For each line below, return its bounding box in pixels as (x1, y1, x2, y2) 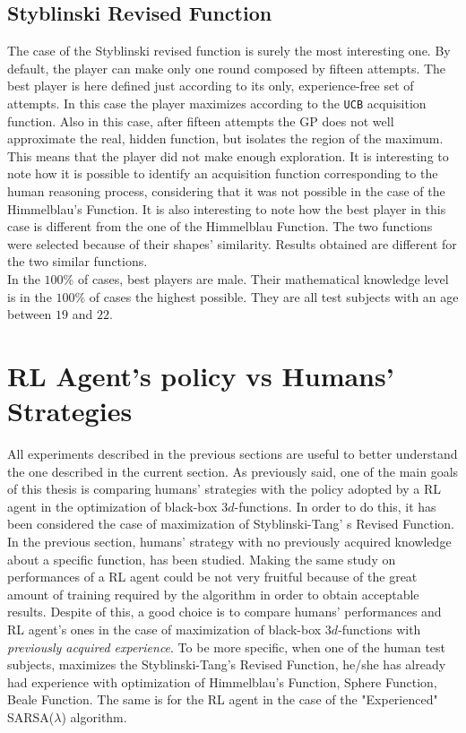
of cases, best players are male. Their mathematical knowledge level (77, 269, 449, 288)
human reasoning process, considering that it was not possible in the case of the (7, 182, 445, 201)
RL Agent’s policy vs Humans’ (7, 357, 394, 393)
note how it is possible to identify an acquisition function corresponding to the (7, 164, 438, 183)
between (7, 305, 52, 323)
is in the (7, 287, 52, 306)
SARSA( (7, 707, 55, 726)
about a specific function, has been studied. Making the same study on (7, 549, 396, 568)
